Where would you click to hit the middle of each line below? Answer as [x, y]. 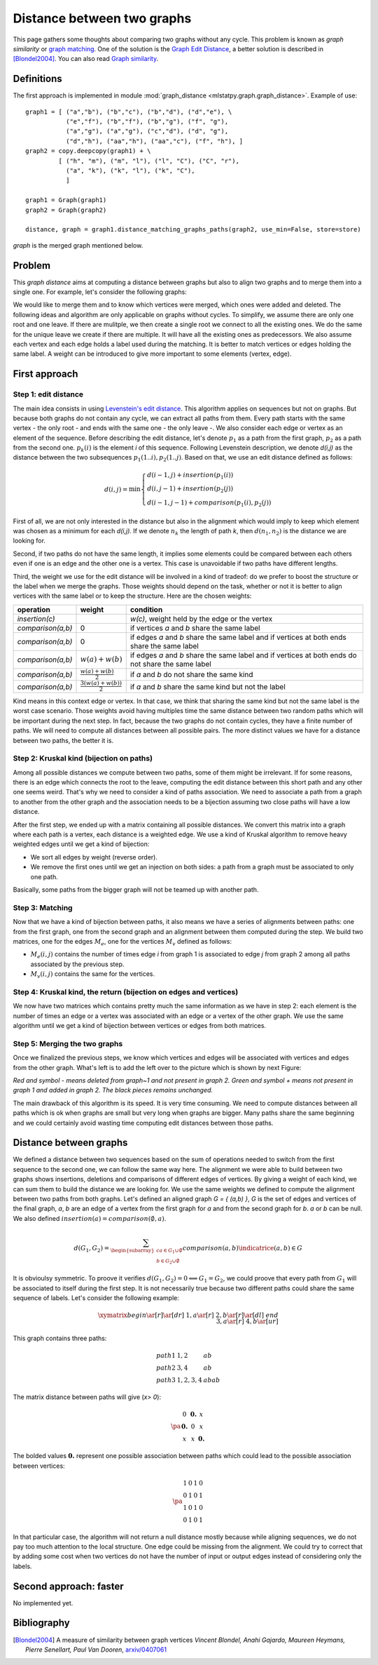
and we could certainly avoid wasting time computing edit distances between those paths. [143, 1123]
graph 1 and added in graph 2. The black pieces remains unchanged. [113, 1090]
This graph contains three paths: [60, 1338]
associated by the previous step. [77, 964]
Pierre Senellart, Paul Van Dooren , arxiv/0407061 [96, 1650]
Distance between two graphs [102, 18]
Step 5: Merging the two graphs [68, 1043]
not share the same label [170, 664]
